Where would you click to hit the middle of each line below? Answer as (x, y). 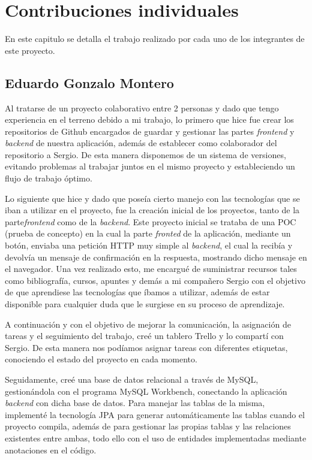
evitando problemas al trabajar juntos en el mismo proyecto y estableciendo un (150, 166)
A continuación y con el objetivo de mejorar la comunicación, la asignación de (148, 324)
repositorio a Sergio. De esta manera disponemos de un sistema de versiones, (145, 154)
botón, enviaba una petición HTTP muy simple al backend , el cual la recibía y (149, 245)
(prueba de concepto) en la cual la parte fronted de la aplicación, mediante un (148, 233)
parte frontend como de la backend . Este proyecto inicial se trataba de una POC (151, 221)
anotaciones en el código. (51, 450)
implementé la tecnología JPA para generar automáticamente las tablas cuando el (155, 414)
